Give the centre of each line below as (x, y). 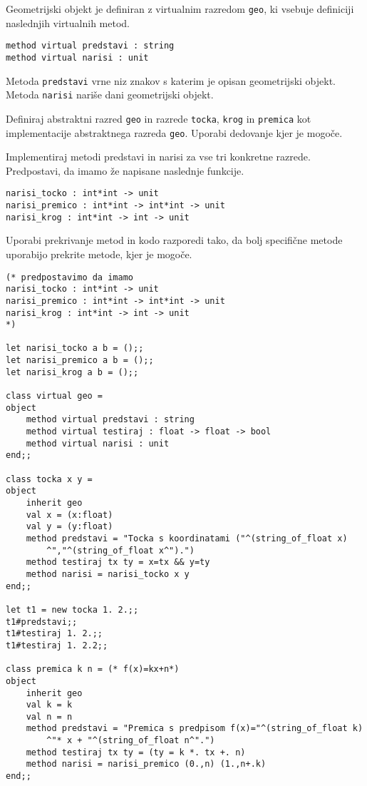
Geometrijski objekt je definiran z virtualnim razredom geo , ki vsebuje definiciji (180, 9)
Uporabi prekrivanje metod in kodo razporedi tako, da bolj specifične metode (174, 240)
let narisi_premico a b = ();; (80, 361)
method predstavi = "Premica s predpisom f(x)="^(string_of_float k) (195, 729)
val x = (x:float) (69, 515)
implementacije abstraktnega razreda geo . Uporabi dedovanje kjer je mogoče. (174, 132)
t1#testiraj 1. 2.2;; (57, 645)
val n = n (49, 716)
